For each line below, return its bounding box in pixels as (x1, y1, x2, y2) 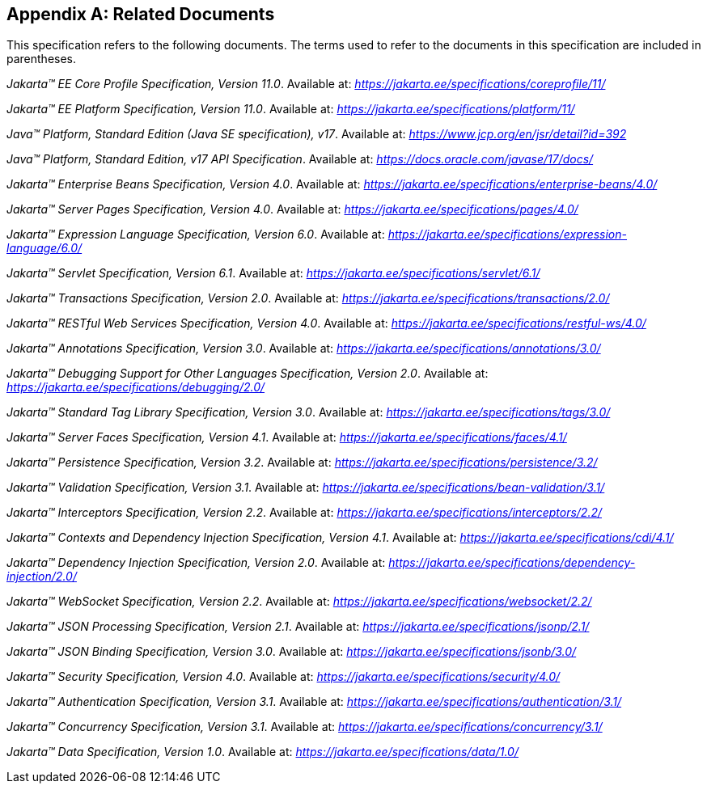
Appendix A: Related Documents (6, 4, 275, 24)
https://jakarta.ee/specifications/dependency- (388, 556, 636, 570)
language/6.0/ (6, 241, 83, 256)
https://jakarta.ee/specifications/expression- (387, 227, 628, 242)
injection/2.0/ (6, 569, 77, 584)
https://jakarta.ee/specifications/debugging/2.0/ (6, 380, 265, 395)
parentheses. (6, 52, 77, 66)
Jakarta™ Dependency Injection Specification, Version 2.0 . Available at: (6, 556, 386, 570)
